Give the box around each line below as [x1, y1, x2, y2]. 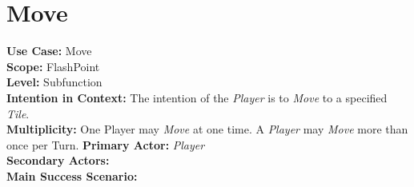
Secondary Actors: [6, 152, 110, 169]
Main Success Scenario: [6, 167, 138, 184]
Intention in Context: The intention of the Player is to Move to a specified [6, 89, 388, 105]
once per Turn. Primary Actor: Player [6, 136, 205, 153]
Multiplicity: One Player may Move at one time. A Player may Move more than [6, 121, 408, 137]
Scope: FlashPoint [6, 58, 100, 74]
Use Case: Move [6, 42, 92, 59]
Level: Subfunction [6, 74, 102, 90]
